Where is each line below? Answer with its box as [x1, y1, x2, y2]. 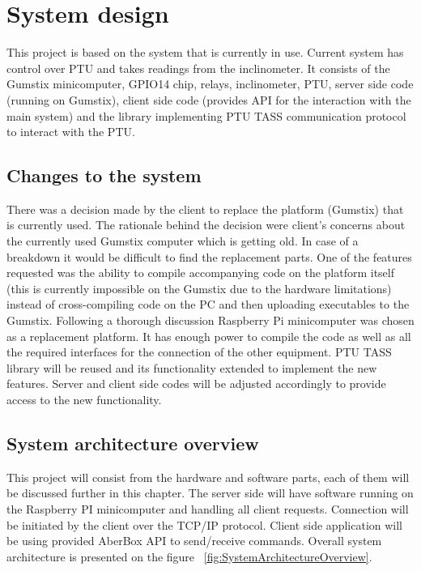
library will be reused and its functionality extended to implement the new [6, 359, 377, 376]
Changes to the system [6, 163, 202, 188]
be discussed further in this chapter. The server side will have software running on [6, 484, 414, 501]
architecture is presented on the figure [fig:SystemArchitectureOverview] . [6, 548, 372, 565]
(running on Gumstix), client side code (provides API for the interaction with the [6, 91, 411, 108]
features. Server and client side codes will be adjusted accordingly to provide [6, 375, 386, 392]
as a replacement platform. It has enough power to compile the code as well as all [6, 327, 411, 344]
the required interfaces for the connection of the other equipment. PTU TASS [6, 343, 392, 360]
